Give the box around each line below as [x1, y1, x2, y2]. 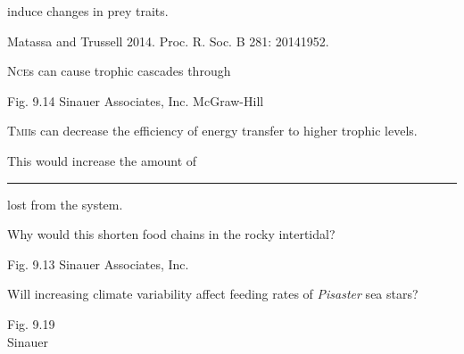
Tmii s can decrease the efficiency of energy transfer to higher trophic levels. [7, 121, 418, 140]
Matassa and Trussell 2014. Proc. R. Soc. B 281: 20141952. [7, 31, 329, 50]
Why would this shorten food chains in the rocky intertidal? [7, 225, 336, 243]
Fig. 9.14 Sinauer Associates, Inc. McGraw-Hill [7, 91, 264, 110]
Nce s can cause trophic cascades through [7, 62, 231, 80]
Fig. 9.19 [7, 314, 55, 333]
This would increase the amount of [7, 151, 197, 169]
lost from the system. [7, 194, 123, 213]
